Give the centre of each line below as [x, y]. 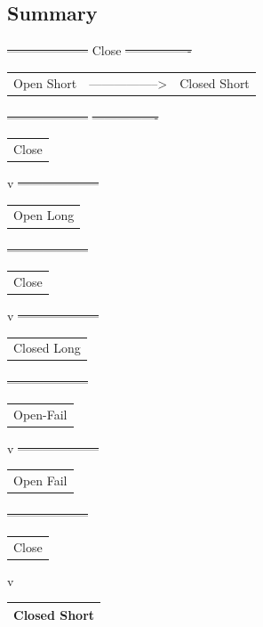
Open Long [44, 215]
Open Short [45, 82]
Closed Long [47, 348]
